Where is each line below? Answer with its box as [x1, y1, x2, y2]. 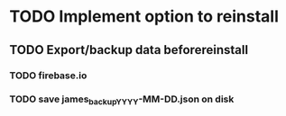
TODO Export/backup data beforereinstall [9, 42, 249, 58]
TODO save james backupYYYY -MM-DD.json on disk [9, 93, 235, 107]
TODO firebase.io [9, 69, 88, 82]
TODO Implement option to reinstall [9, 6, 280, 27]
